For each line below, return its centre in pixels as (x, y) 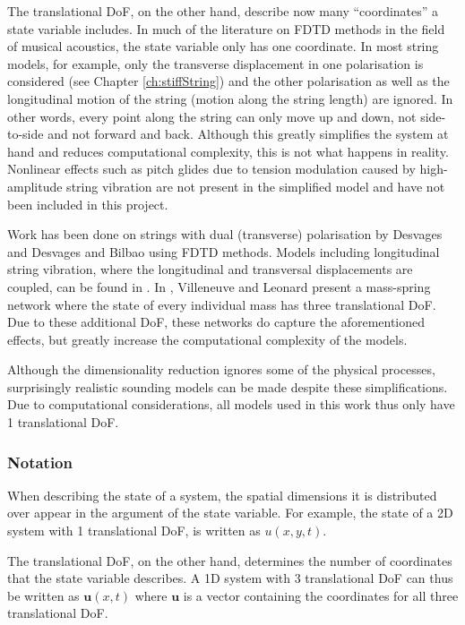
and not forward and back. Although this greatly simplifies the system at (248, 134)
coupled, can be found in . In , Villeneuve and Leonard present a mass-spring (219, 286)
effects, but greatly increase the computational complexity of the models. (207, 339)
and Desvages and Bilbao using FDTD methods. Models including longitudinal (224, 251)
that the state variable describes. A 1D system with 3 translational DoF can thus (230, 578)
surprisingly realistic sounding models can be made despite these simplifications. (228, 386)
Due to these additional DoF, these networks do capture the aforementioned (216, 322)
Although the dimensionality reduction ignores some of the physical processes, (221, 369)
